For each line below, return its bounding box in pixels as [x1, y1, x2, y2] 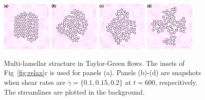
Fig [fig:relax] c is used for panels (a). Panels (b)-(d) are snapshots [4, 67, 201, 78]
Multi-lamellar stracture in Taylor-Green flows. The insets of [4, 58, 185, 68]
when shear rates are [4, 77, 66, 87]
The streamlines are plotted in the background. [4, 86, 145, 97]
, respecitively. [155, 77, 198, 87]
